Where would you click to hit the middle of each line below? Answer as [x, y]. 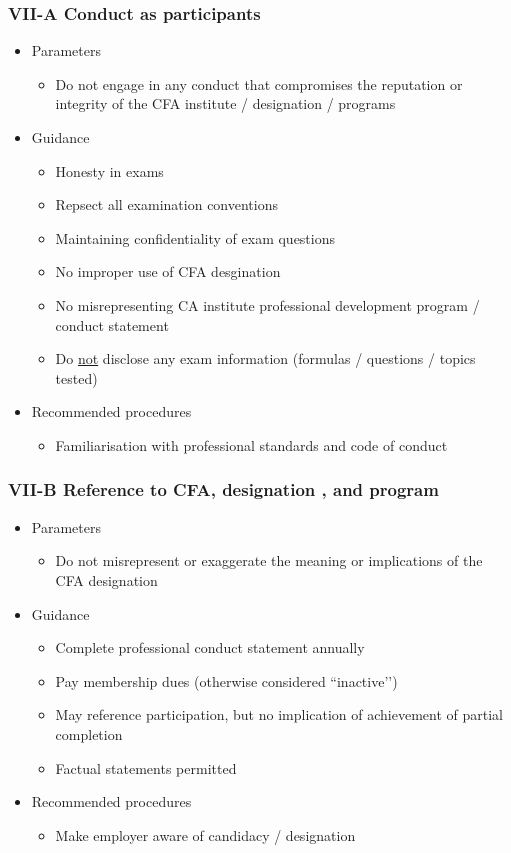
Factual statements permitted [146, 767]
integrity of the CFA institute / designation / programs [225, 103]
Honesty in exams [109, 170]
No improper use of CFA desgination [168, 271]
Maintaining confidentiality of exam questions [195, 237]
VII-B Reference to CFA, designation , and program [223, 489]
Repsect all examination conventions [166, 204]
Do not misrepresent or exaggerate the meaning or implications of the [269, 560]
